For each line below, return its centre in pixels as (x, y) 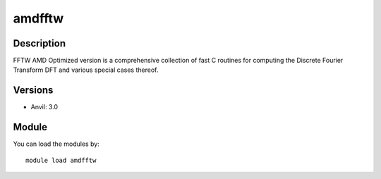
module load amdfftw (61, 160)
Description (40, 43)
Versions (33, 91)
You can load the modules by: (56, 144)
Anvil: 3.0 (44, 107)
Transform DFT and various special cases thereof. (86, 70)
